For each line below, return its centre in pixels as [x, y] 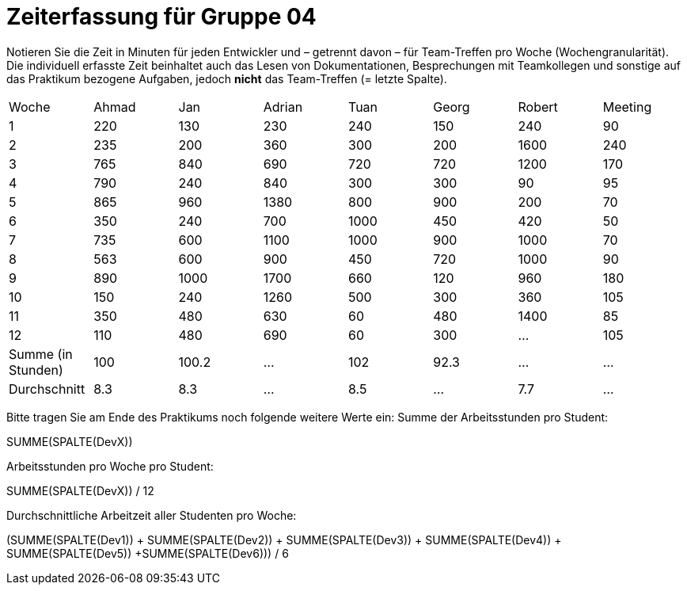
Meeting [627, 107]
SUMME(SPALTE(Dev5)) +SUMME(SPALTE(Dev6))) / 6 [148, 553]
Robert [538, 107]
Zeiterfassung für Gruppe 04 [161, 17]
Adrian [283, 107]
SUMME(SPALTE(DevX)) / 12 [80, 490]
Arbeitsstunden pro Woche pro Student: [110, 466]
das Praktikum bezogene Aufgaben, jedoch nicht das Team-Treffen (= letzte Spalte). [227, 78]
